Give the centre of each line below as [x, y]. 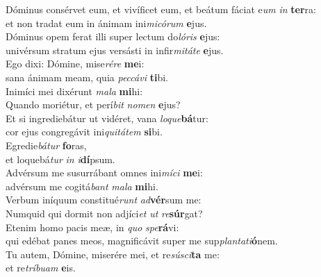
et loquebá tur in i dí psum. [60, 159]
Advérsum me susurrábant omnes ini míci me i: [104, 173]
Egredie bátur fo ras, [46, 145]
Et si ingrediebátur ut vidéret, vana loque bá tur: [107, 118]
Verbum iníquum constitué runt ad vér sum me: [104, 200]
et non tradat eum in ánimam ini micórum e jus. [106, 23]
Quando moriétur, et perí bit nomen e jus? [93, 104]
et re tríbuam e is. [41, 268]
